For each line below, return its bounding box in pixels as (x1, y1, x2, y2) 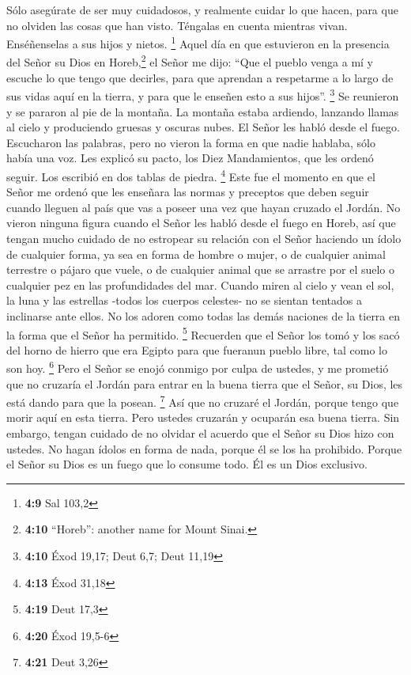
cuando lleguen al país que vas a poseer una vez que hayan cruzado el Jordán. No (6, 199, 401, 215)
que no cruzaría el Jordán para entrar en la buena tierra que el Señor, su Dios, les (6, 375, 403, 392)
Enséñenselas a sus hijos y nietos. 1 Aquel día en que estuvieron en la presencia (6, 33, 390, 51)
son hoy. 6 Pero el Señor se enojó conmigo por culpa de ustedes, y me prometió (6, 358, 389, 376)
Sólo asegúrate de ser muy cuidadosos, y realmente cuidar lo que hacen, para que (6, 2, 398, 17)
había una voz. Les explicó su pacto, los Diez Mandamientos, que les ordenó (6, 150, 374, 166)
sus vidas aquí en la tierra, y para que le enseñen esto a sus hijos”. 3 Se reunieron (6, 85, 399, 104)
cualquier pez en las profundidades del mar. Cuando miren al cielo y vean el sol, (6, 276, 394, 293)
